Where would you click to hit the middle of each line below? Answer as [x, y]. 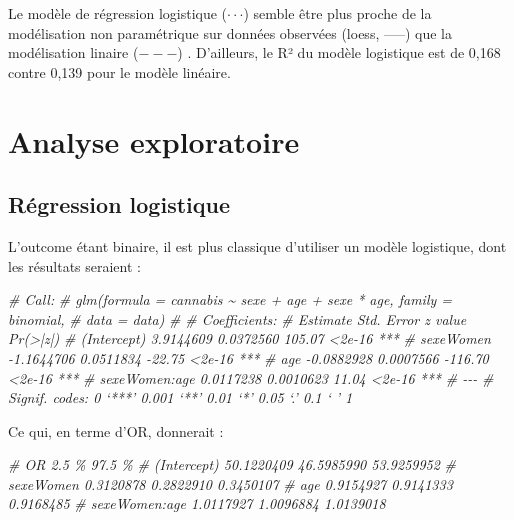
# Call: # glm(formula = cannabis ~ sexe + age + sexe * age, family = [230, 299]
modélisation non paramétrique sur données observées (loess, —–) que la [230, 32]
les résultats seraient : [74, 265]
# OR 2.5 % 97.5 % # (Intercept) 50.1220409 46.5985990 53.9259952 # [232, 464]
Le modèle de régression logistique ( [118, 13]
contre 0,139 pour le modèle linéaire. [119, 71]
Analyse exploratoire [154, 140]
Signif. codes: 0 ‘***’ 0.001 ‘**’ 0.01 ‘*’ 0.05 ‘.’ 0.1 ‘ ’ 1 [180, 397]
